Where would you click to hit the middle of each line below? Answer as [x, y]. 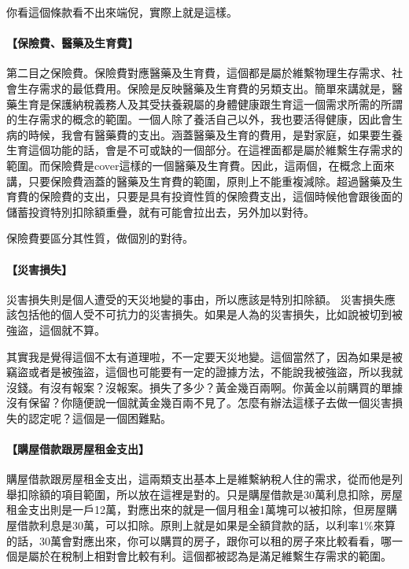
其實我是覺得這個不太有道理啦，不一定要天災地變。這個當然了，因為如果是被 [204, 356]
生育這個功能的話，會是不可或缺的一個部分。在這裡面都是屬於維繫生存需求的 [204, 150]
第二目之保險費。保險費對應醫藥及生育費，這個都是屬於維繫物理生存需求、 [199, 73]
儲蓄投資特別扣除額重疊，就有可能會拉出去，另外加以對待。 [160, 211]
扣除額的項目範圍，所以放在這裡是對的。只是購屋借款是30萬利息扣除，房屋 [210, 494]
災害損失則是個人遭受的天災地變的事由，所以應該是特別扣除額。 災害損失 [195, 299]
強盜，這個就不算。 [56, 329]
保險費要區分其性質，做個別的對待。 [100, 238]
